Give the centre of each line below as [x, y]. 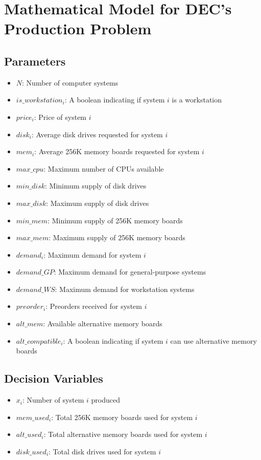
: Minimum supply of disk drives [96, 186]
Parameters [35, 61]
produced [105, 400]
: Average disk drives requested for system [97, 134]
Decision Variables [54, 378]
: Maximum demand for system [92, 254]
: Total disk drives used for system [102, 451]
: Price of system [60, 117]
